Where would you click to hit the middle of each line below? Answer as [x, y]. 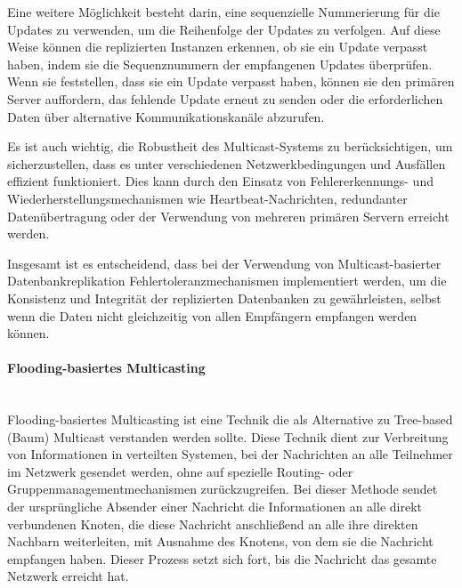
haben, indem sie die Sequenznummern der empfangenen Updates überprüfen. [220, 64]
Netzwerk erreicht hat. [68, 576]
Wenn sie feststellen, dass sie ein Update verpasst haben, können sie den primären [231, 81]
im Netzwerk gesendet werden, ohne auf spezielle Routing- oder [180, 471]
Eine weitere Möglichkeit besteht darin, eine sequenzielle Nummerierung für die [223, 12]
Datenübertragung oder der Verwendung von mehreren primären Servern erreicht [228, 216]
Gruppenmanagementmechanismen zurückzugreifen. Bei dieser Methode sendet [223, 489]
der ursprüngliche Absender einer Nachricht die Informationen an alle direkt [215, 507]
